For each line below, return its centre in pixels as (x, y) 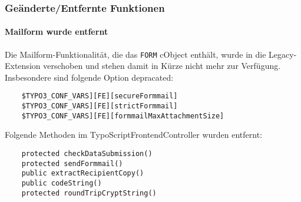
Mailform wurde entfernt (57, 32)
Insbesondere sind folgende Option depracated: (89, 77)
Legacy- (283, 54)
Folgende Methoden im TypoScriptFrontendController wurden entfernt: (134, 135)
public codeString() (62, 183)
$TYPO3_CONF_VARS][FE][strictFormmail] (100, 106)
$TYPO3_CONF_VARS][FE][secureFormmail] (100, 96)
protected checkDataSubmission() (87, 154)
